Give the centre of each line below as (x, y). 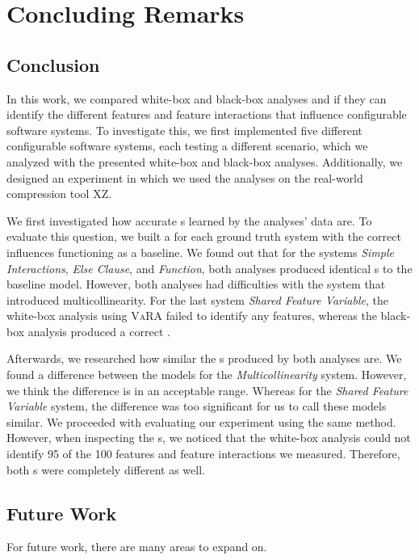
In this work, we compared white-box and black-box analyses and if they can (197, 98)
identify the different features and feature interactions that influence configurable (207, 114)
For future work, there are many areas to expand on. (137, 547)
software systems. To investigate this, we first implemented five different (184, 130)
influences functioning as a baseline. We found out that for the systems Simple (200, 252)
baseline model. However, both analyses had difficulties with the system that (196, 284)
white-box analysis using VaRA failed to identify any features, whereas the (192, 316)
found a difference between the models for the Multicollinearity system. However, (207, 375)
